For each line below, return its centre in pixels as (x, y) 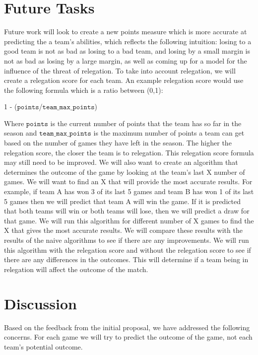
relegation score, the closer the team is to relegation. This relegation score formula (129, 152)
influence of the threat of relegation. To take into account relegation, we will (120, 70)
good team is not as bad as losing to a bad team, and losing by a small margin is (127, 51)
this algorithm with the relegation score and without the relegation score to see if (128, 249)
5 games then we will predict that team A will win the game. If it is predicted (122, 201)
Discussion (40, 303)
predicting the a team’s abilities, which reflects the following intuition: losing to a (128, 41)
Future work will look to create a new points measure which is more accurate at (126, 32)
